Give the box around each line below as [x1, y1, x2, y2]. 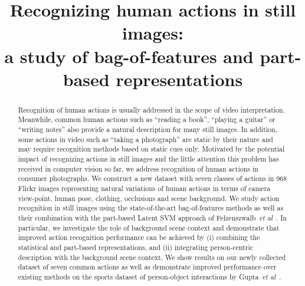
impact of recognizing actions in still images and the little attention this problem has [18, 154, 279, 164]
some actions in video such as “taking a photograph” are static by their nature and [18, 134, 273, 144]
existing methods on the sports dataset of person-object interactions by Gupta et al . [18, 271, 281, 281]
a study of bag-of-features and [4, 44, 254, 68]
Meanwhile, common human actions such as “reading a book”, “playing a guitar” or [18, 114, 276, 124]
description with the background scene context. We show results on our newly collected [18, 252, 286, 262]
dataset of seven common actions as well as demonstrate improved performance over [18, 262, 277, 272]
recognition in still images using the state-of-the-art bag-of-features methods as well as [18, 203, 284, 213]
